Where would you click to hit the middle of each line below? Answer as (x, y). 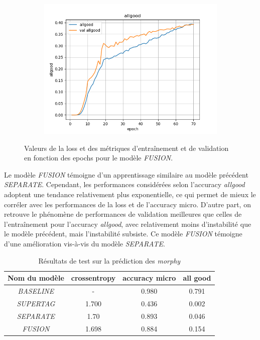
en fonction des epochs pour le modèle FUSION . (99, 158)
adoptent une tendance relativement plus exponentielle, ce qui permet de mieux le (130, 194)
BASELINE (36, 290)
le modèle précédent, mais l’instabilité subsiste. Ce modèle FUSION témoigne (123, 234)
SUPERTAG (36, 303)
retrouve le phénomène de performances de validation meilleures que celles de (123, 214)
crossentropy (93, 278)
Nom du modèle (36, 278)
